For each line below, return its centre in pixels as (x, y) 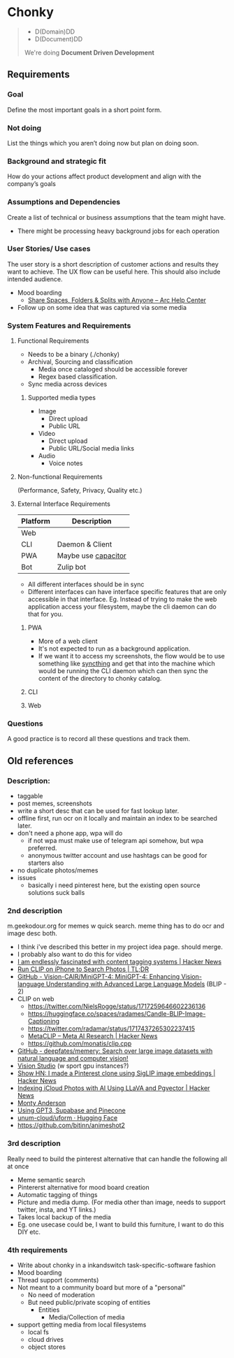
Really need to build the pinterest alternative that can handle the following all (117, 1159)
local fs (38, 1332)
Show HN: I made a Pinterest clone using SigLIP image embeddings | (116, 1073)
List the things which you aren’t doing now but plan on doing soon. (103, 143)
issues (27, 878)
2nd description (35, 911)
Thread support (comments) (58, 1280)
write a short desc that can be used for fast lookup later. (98, 811)
